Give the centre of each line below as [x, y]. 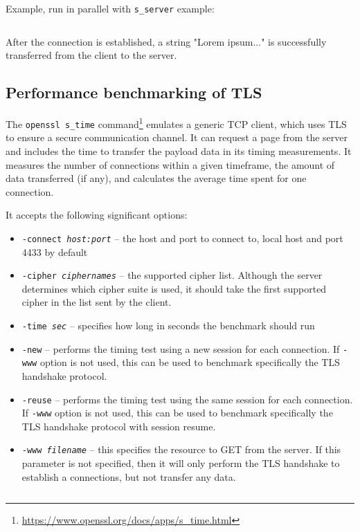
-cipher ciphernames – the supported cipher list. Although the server [172, 275]
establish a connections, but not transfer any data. [129, 476]
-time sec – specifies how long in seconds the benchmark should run [168, 325]
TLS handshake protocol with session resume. [119, 426]
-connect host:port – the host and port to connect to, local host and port [182, 238]
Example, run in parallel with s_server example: [110, 8]
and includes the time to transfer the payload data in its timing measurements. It [179, 150]
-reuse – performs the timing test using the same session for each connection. [187, 399]
